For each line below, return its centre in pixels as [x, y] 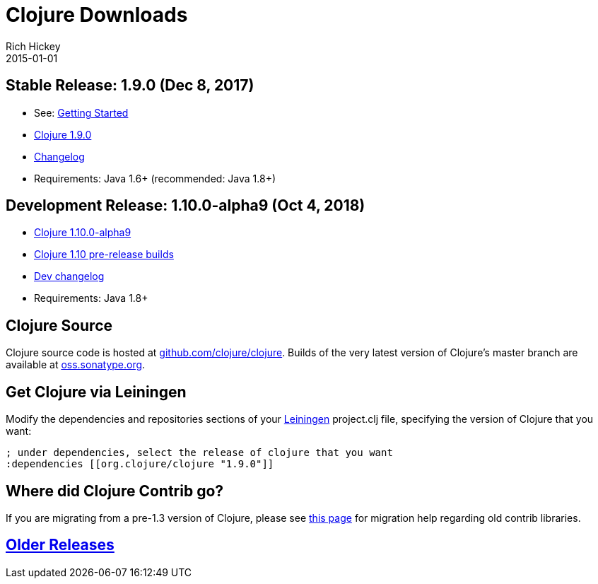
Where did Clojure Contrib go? [115, 491]
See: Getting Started [81, 112]
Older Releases [60, 545]
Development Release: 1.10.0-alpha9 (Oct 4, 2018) [186, 206]
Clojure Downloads [97, 15]
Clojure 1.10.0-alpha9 [83, 233]
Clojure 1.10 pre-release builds [104, 255]
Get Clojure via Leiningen [96, 392]
